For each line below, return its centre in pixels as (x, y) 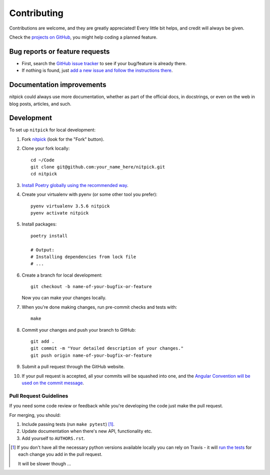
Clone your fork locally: (46, 148)
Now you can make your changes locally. (64, 298)
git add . (42, 341)
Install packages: (39, 224)
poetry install (49, 236)
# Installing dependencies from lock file (83, 257)
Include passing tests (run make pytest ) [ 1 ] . (68, 424)
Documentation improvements (58, 85)
